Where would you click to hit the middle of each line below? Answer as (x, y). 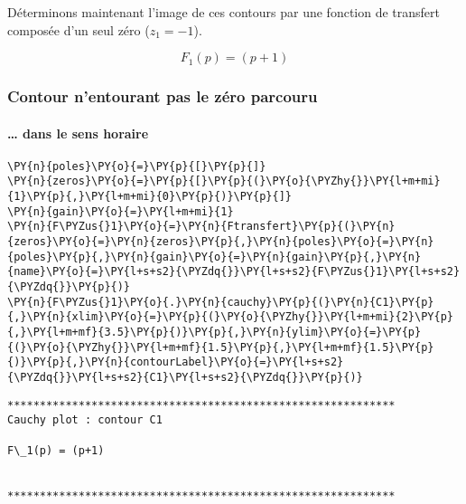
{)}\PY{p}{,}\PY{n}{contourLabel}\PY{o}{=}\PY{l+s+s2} (176, 362)
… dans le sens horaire (78, 133)
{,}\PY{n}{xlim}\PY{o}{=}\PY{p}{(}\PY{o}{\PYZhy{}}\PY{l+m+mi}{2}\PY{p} (230, 317)
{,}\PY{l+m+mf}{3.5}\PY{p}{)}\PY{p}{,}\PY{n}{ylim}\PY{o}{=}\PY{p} (214, 333)
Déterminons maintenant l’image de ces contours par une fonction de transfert (224, 12)
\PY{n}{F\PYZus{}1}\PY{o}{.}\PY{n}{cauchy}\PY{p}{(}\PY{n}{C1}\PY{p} (221, 302)
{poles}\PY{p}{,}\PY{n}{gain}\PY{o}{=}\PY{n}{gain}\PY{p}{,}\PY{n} (214, 257)
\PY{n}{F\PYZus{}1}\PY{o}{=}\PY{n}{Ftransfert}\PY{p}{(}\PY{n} (201, 227)
